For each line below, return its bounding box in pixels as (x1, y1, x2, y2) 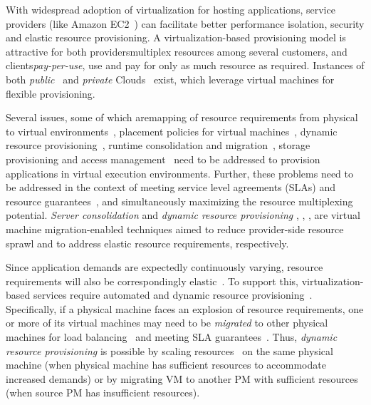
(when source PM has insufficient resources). (6, 385, 200, 400)
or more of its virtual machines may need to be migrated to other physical (6, 315, 328, 330)
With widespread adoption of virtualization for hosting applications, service (6, 2, 335, 16)
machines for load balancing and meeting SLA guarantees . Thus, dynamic (6, 329, 338, 344)
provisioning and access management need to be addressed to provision (6, 151, 320, 166)
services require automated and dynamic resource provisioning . (33, 287, 313, 302)
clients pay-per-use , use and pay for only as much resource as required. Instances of (6, 58, 365, 73)
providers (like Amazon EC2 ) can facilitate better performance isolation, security (6, 16, 365, 31)
